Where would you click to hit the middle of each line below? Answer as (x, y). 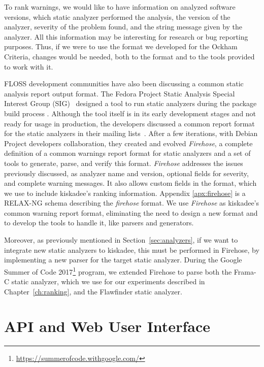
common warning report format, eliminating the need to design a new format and (131, 212)
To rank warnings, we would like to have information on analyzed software (120, 7)
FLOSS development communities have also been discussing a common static (124, 84)
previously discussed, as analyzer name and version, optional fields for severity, (126, 173)
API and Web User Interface (107, 326)
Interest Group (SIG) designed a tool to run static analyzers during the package (130, 103)
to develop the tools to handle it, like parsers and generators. (99, 223)
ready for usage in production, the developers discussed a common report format (129, 123)
